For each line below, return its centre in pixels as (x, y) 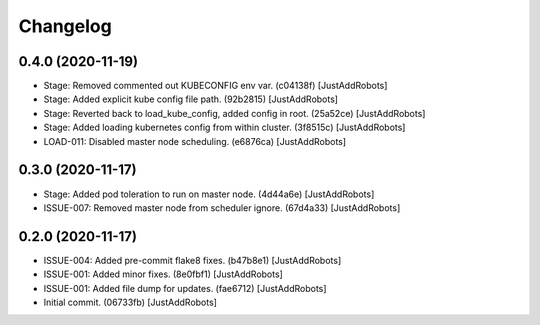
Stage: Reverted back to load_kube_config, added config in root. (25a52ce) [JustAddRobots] (234, 113)
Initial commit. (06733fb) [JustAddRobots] (130, 302)
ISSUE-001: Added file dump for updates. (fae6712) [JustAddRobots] (185, 288)
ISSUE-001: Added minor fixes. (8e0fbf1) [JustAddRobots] (163, 274)
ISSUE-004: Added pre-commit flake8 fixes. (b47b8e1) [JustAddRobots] (192, 260)
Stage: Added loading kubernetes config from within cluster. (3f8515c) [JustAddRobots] (224, 127)
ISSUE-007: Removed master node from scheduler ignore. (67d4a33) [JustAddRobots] (222, 207)
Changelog (65, 26)
